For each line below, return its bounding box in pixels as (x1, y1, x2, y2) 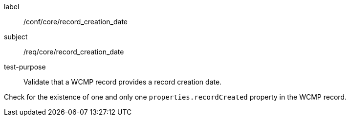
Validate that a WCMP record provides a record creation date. (23, 78, 222, 86)
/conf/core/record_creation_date (23, 17, 128, 26)
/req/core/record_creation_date (23, 48, 124, 56)
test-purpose (4, 63, 46, 71)
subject (4, 33, 28, 41)
